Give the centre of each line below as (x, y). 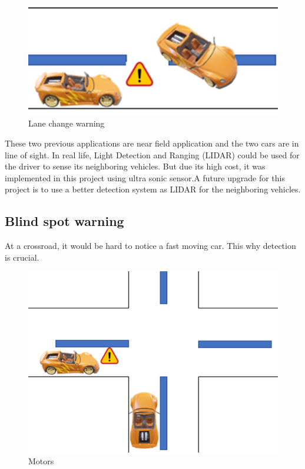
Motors (41, 460)
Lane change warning (67, 123)
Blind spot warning (64, 221)
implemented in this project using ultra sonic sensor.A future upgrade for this (145, 177)
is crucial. (22, 257)
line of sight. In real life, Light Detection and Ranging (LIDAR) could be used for (152, 154)
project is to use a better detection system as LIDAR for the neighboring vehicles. (153, 189)
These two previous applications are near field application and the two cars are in (152, 143)
